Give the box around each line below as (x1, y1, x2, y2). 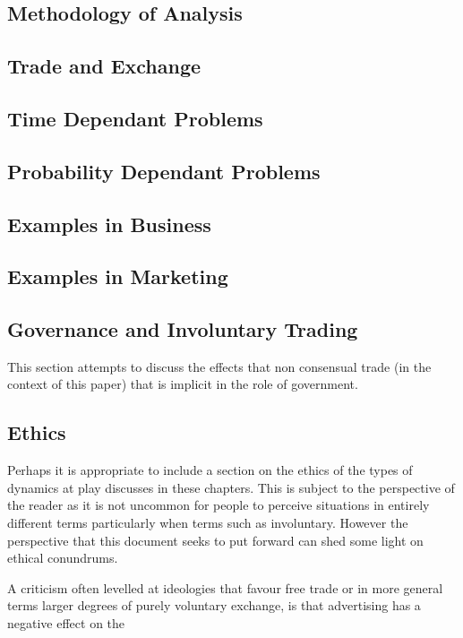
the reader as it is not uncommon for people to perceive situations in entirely (7, 496, 430, 514)
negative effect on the (7, 614, 125, 633)
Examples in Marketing (7, 263, 228, 290)
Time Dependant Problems (7, 104, 263, 132)
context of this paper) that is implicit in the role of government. (7, 375, 358, 393)
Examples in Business (7, 210, 211, 237)
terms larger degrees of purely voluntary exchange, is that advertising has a (7, 596, 421, 615)
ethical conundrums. (7, 548, 118, 567)
